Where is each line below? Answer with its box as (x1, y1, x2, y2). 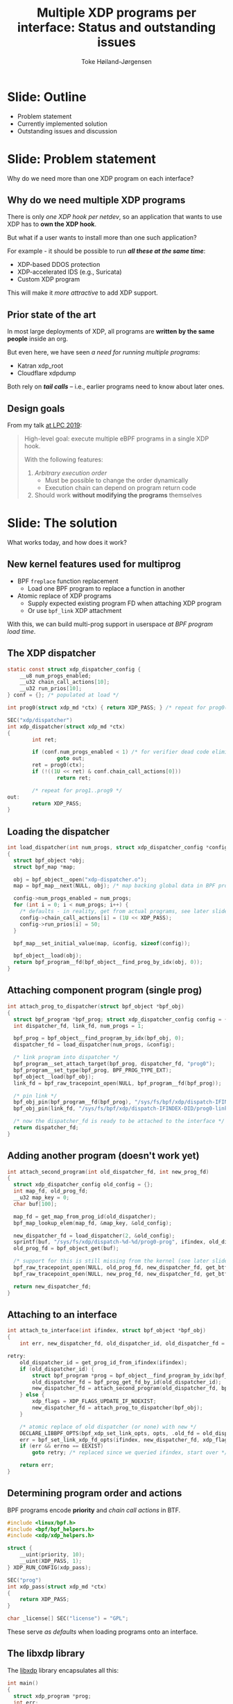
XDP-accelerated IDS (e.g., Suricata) (17, 268, 123, 276)
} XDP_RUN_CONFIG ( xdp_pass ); (7, 1564, 92, 1571)
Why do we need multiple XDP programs (7, 195, 186, 206)
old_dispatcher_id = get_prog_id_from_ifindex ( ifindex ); (19, 1359, 188, 1366)
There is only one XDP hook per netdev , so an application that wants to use (7, 213, 223, 221)
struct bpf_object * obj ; (13, 857, 85, 864)
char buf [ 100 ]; (13, 1200, 58, 1207)
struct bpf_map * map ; (13, 863, 76, 870)
